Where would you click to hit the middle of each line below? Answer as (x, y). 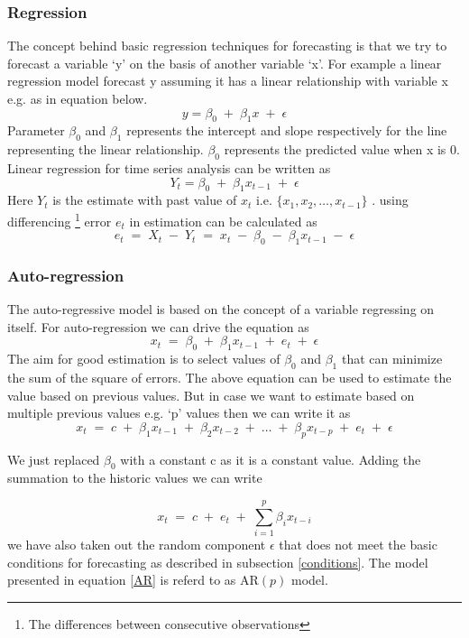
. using (390, 200)
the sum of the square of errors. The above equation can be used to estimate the (230, 378)
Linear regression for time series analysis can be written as (169, 167)
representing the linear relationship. (106, 149)
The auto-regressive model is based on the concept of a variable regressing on (221, 309)
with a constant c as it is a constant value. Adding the (271, 459)
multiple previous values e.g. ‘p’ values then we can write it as (179, 413)
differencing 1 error (60, 219)
